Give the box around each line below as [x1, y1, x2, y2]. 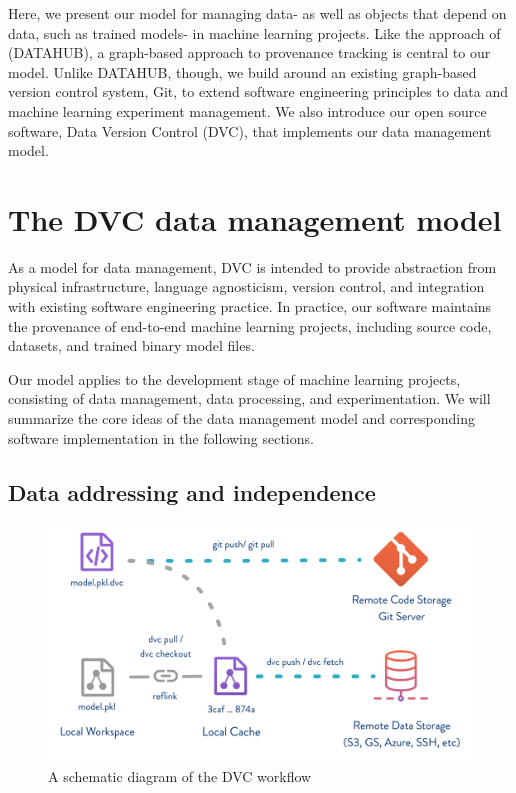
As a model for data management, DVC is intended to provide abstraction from [8, 256, 497, 277]
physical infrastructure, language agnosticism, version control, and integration [8, 276, 485, 297]
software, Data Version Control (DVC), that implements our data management [8, 120, 492, 141]
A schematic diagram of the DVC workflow [48, 765, 312, 786]
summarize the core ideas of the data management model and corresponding [8, 408, 476, 429]
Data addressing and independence [8, 476, 376, 507]
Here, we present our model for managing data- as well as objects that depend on [8, 3, 507, 23]
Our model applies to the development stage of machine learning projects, [8, 368, 461, 389]
